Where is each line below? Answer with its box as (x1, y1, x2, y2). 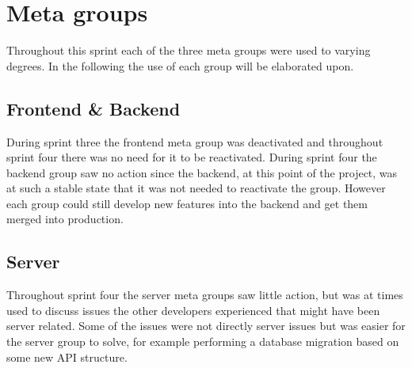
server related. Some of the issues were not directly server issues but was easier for (6, 317, 406, 334)
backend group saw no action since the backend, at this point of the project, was (6, 164, 398, 180)
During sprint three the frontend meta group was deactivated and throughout (6, 133, 383, 150)
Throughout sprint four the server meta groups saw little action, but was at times (6, 286, 403, 303)
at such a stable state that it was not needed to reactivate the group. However (6, 180, 386, 196)
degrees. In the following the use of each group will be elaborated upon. (6, 57, 354, 74)
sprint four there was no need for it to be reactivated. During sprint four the (6, 149, 377, 165)
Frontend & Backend (6, 96, 181, 120)
